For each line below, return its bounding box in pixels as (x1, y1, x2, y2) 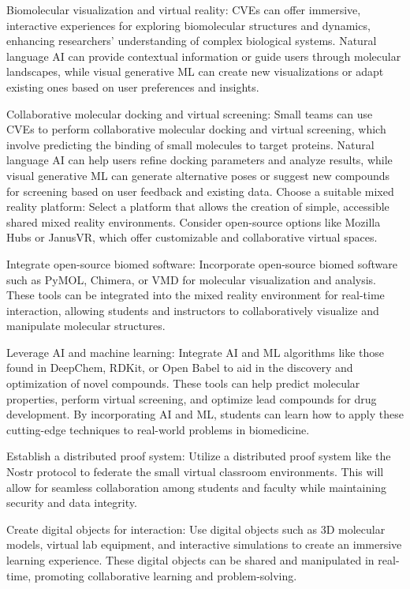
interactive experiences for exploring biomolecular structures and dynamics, (6, 17, 371, 33)
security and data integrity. (6, 494, 137, 511)
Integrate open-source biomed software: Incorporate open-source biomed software (6, 255, 397, 272)
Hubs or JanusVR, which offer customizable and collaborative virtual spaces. (6, 229, 378, 246)
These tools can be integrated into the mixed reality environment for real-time (6, 287, 385, 303)
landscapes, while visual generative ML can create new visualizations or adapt (6, 63, 384, 80)
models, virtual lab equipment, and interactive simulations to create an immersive (6, 536, 402, 553)
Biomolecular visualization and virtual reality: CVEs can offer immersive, (6, 2, 361, 17)
